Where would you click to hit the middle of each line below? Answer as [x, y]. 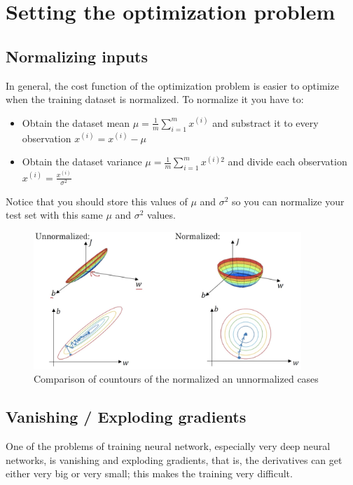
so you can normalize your [288, 201]
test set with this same [54, 215]
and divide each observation [288, 162]
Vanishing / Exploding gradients [126, 417]
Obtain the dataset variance [82, 162]
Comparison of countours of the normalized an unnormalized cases [176, 379]
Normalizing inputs [77, 56]
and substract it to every [265, 122]
